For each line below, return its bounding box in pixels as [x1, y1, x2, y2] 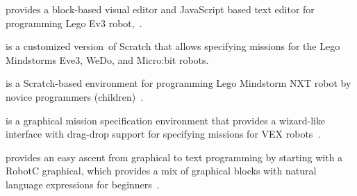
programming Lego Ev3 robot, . [6, 15, 142, 30]
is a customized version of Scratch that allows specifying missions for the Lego [6, 39, 340, 54]
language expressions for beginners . [6, 177, 160, 191]
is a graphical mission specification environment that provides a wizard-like [6, 113, 326, 127]
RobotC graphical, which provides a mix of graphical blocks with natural [6, 163, 317, 178]
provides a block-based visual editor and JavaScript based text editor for [6, 2, 315, 16]
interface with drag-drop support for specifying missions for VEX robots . [6, 126, 321, 141]
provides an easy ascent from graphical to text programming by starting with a [6, 149, 343, 164]
